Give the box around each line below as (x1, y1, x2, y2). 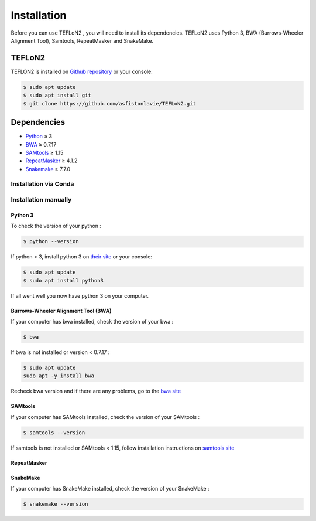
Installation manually (11, 196, 72, 203)
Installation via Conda (11, 180, 74, 188)
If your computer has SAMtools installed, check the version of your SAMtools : (11, 413, 200, 420)
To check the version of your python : (11, 223, 102, 230)
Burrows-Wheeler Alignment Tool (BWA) (11, 307, 112, 314)
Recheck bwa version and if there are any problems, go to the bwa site (11, 387, 181, 395)
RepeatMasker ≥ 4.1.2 (25, 157, 78, 164)
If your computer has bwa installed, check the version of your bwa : (11, 318, 174, 325)
